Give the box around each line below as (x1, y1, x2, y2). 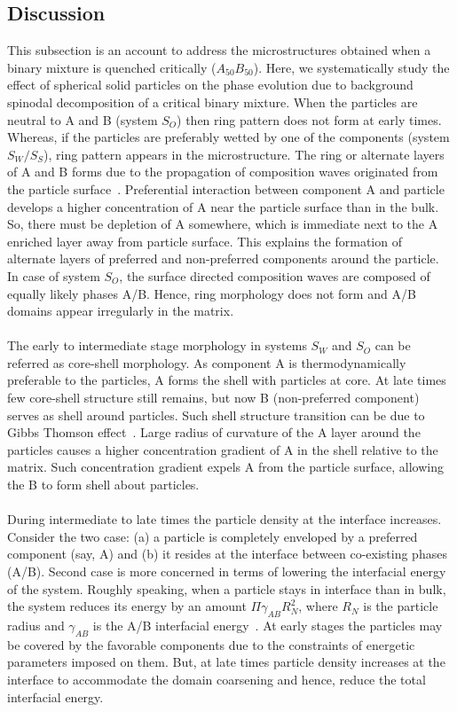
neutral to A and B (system (7, 110, 158, 129)
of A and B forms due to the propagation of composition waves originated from (7, 162, 438, 181)
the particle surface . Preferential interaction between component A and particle (7, 179, 445, 198)
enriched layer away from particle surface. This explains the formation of (7, 231, 402, 250)
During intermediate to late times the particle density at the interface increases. (7, 510, 442, 528)
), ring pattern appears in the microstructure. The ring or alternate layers (43, 145, 445, 163)
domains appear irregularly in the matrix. (7, 301, 234, 320)
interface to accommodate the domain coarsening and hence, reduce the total (7, 669, 426, 688)
